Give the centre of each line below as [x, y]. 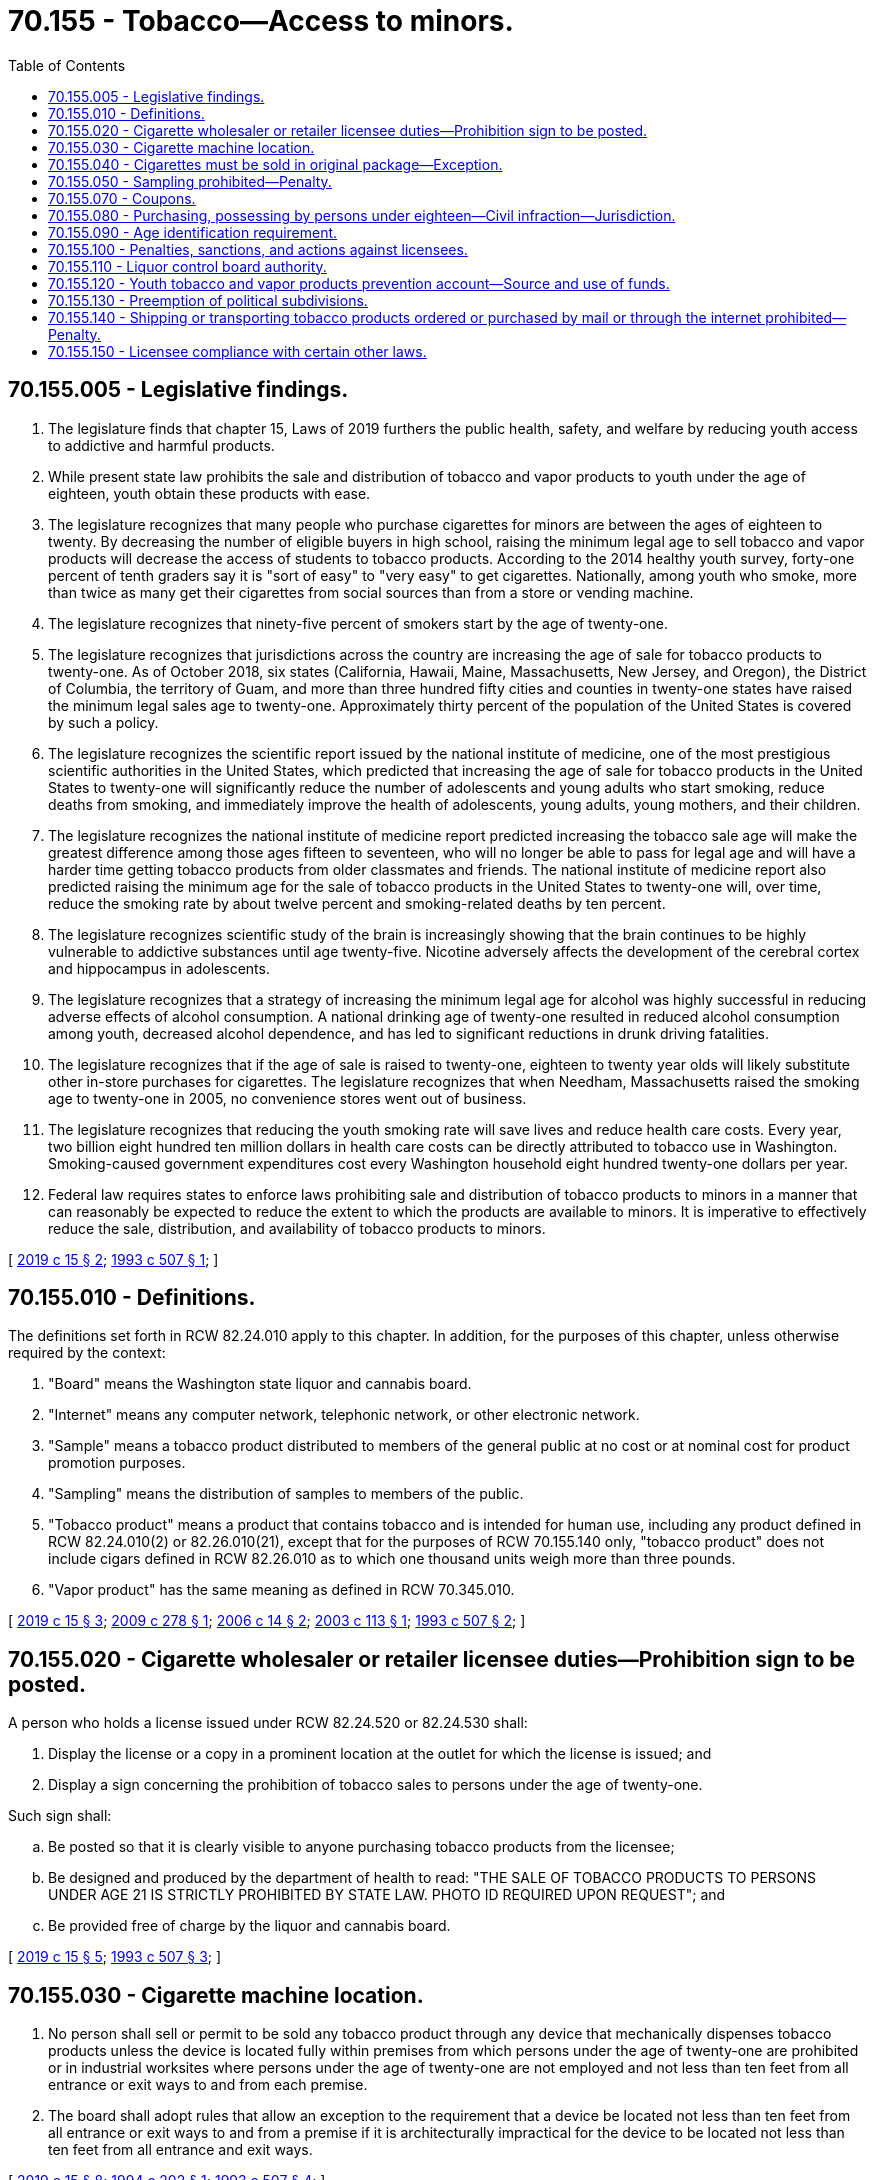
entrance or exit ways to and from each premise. [208, 2085]
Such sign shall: [60, 1816]
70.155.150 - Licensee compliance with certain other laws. [237, 351]
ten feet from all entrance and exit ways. [180, 2150]
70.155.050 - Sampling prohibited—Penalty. [190, 181]
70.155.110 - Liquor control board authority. [187, 266]
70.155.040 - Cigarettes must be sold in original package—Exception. [275, 164]
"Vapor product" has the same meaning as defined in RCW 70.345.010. [281, 1590]
